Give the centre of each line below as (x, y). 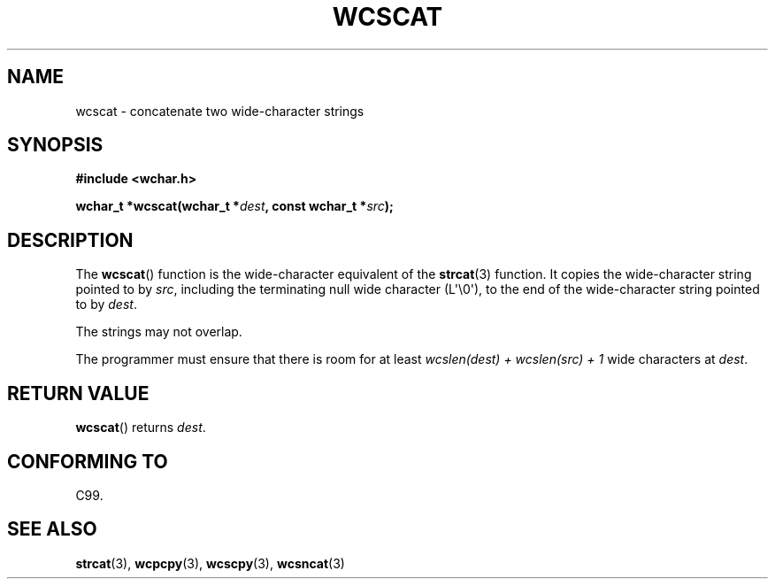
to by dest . (106, 305)
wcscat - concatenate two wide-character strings (220, 111)
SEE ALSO (52, 529)
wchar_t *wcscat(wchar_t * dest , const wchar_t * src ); (234, 206)
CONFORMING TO (88, 461)
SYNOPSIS (55, 145)
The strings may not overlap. (159, 332)
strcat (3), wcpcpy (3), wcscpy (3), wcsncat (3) (210, 563)
